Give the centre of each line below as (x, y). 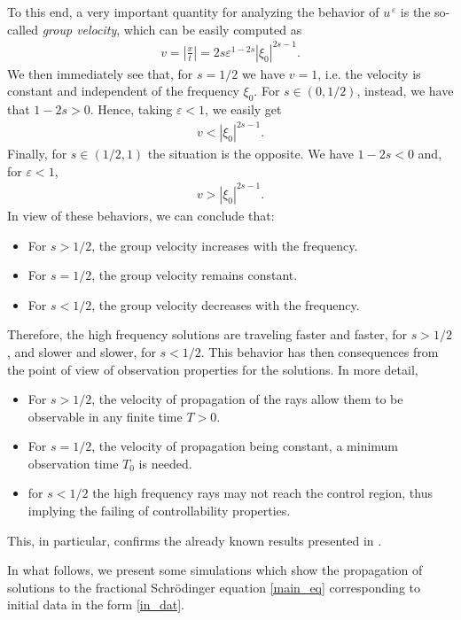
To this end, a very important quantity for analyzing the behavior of (193, 12)
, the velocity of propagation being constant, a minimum (245, 446)
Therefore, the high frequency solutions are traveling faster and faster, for (207, 334)
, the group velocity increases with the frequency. (225, 245)
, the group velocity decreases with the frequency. (226, 304)
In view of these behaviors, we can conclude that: (141, 215)
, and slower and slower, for (82, 351)
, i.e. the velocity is (369, 73)
